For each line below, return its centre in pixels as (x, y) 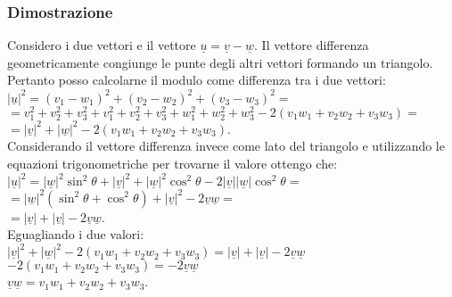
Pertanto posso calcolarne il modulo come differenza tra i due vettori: (197, 80)
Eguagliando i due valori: (76, 234)
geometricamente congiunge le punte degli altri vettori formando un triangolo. (220, 62)
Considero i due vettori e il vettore (102, 45)
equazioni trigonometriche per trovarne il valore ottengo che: (173, 163)
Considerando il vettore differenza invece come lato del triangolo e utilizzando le (226, 146)
